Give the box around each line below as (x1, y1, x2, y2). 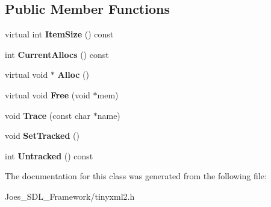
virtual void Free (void (5, 88, 90, 101)
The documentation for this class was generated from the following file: (5, 170, 267, 182)
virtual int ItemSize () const (5, 28, 114, 40)
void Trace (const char (5, 109, 91, 121)
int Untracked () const (5, 149, 93, 162)
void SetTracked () (5, 129, 79, 142)
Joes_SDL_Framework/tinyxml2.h (5, 189, 135, 202)
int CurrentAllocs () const (5, 48, 109, 60)
